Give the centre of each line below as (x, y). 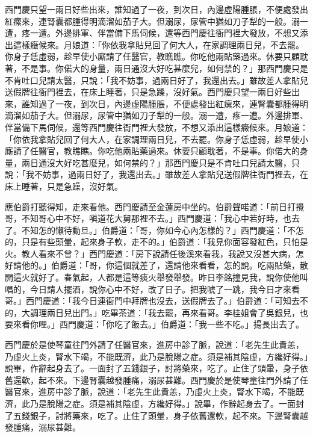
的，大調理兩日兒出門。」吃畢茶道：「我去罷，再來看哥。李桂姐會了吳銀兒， (152, 312)
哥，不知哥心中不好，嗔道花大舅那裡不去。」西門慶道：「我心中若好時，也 (148, 218)
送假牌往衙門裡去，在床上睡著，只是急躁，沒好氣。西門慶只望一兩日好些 (148, 92)
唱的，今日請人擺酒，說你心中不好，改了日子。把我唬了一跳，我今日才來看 (152, 289)
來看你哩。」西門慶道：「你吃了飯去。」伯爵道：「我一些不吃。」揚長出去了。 (158, 324)
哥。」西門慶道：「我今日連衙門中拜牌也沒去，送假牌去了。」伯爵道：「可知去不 (156, 301)
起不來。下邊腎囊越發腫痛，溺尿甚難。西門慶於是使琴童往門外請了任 (173, 380)
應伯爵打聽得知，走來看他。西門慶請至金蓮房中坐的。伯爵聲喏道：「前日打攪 (154, 206)
